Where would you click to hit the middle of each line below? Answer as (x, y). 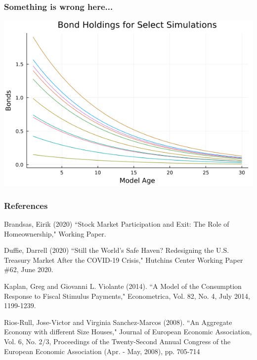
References (26, 205)
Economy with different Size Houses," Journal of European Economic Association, (128, 332)
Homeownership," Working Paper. (55, 233)
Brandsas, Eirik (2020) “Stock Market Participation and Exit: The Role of (117, 224)
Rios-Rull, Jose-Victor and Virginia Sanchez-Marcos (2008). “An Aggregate (118, 322)
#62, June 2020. (29, 269)
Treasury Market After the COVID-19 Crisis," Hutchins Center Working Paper (124, 260)
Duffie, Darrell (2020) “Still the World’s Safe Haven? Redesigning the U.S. (117, 250)
